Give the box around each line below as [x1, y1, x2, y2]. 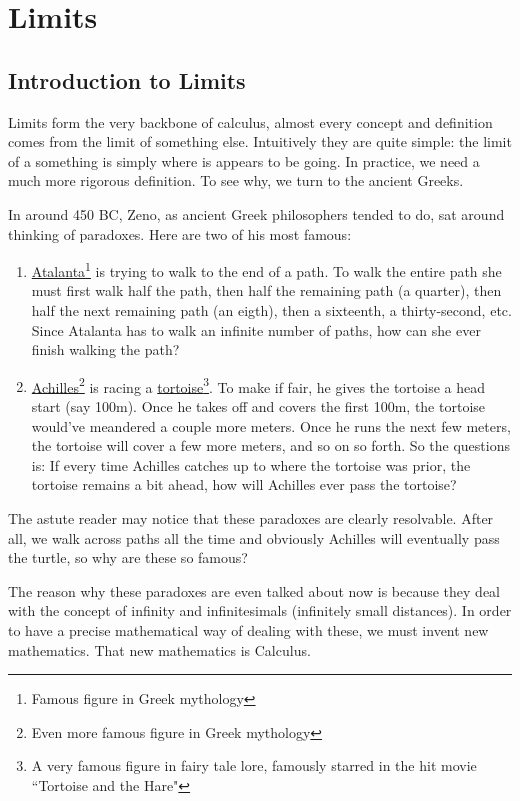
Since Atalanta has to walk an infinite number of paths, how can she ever [31, 319, 481, 340]
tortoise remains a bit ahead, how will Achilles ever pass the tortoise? [31, 474, 457, 495]
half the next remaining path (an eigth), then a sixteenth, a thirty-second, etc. [31, 299, 512, 320]
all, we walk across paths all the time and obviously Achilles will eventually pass [8, 527, 500, 548]
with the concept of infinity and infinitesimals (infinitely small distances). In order [8, 600, 512, 621]
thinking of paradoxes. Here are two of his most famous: [8, 223, 352, 244]
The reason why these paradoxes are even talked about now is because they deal [8, 580, 500, 601]
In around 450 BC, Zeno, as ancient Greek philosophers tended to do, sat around [8, 203, 505, 224]
